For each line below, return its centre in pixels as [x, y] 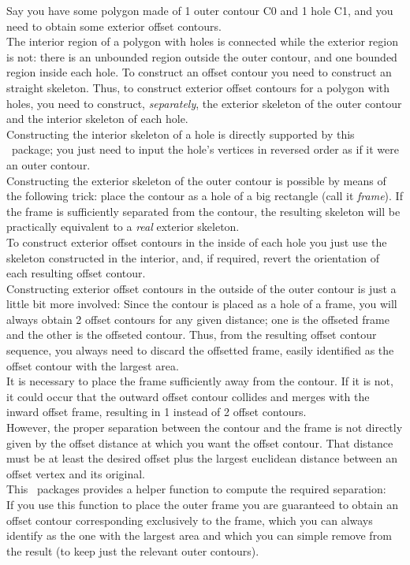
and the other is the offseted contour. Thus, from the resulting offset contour [192, 335]
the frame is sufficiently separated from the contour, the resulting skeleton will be [203, 211]
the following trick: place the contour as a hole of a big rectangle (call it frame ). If [205, 196]
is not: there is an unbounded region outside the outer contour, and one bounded [202, 56]
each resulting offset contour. [76, 273]
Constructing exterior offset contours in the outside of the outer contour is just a [201, 288]
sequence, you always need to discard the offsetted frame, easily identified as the [200, 350]
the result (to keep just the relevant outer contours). [133, 550]
